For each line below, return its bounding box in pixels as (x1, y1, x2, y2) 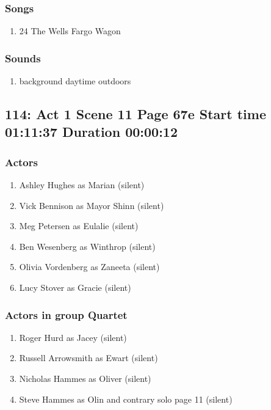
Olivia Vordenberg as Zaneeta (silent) (19, 260, 160, 273)
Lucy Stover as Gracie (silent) (19, 280, 131, 293)
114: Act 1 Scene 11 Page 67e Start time (5, 104, 266, 123)
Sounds (5, 50, 41, 65)
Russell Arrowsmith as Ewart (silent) (19, 351, 158, 364)
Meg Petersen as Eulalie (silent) (19, 219, 139, 232)
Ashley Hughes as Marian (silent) (19, 178, 145, 191)
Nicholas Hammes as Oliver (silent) (19, 372, 151, 384)
